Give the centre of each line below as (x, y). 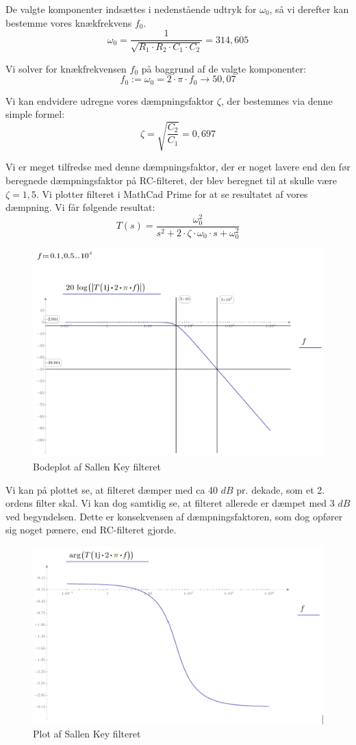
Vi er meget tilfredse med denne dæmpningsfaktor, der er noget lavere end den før (178, 167)
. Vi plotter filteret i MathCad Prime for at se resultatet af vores (172, 193)
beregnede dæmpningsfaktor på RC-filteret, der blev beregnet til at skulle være (171, 180)
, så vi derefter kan (309, 9)
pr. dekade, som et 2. (281, 489)
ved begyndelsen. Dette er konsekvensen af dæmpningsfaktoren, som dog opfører (174, 516)
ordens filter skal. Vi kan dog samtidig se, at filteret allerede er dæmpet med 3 (170, 503)
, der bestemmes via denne (277, 100)
